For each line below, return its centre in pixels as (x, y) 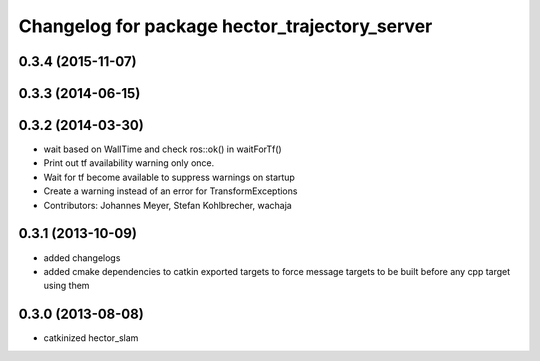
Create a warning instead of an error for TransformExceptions (170, 191)
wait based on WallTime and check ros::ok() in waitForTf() (162, 149)
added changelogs (82, 257)
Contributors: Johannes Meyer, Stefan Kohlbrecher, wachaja (167, 205)
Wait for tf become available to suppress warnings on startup (169, 177)
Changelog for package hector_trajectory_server (225, 26)
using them (66, 286)
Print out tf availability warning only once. (129, 163)
